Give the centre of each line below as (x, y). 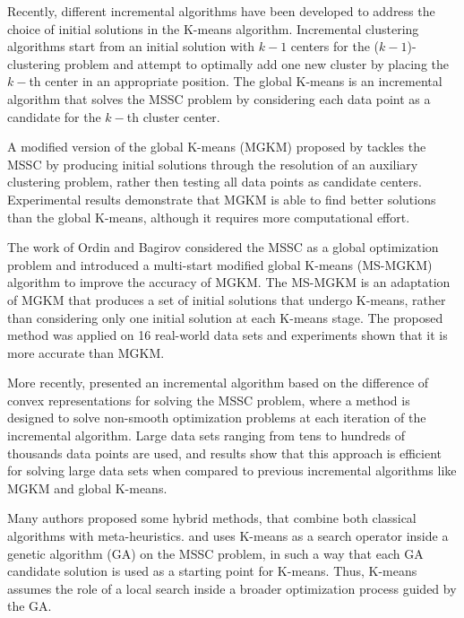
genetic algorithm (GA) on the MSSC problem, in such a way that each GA (215, 553)
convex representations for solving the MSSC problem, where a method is (209, 400)
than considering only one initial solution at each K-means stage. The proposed (225, 317)
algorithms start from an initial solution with (131, 46)
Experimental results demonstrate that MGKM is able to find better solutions (222, 199)
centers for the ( (335, 46)
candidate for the (54, 116)
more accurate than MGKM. (86, 352)
